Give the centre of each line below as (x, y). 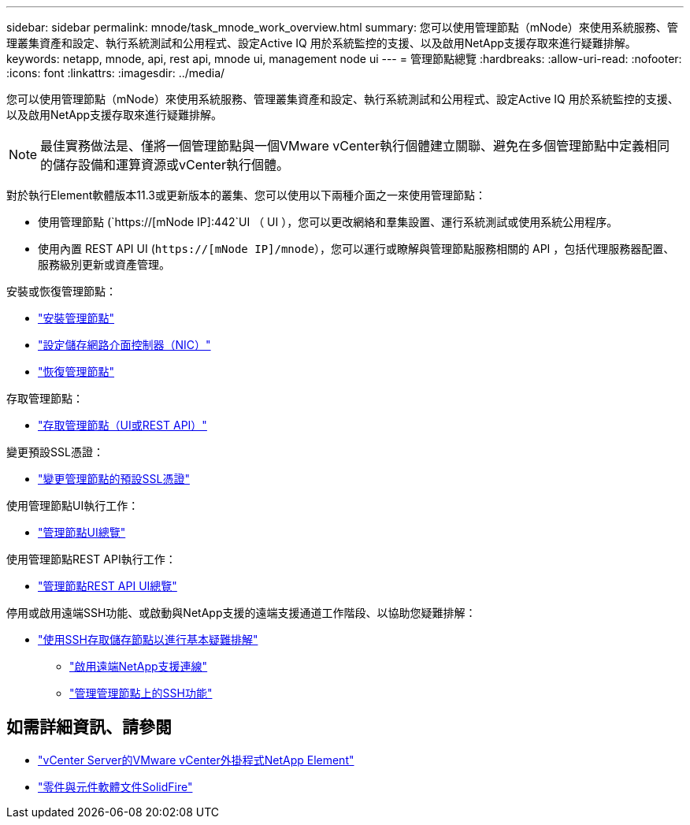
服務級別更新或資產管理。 (104, 264)
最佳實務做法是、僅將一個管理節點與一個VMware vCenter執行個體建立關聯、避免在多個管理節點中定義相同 (355, 146)
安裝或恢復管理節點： (61, 291)
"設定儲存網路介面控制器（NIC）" (124, 345)
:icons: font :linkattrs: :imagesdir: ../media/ (116, 73)
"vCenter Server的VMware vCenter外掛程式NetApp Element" (196, 760)
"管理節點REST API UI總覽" (108, 586)
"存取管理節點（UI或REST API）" (122, 425)
